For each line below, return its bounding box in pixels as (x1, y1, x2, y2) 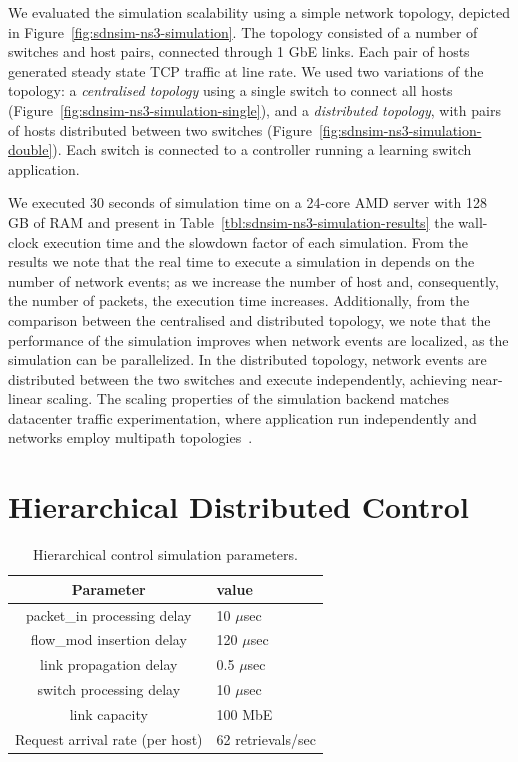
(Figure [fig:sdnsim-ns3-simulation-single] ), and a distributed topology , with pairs (8, 99, 501, 120)
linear (8, 388, 43, 409)
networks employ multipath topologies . (8, 427, 253, 448)
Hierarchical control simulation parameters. (33, 544, 298, 565)
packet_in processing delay (26, 604, 192, 625)
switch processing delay (37, 679, 181, 700)
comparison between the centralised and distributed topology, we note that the (8, 309, 491, 330)
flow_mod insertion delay (30, 629, 187, 650)
